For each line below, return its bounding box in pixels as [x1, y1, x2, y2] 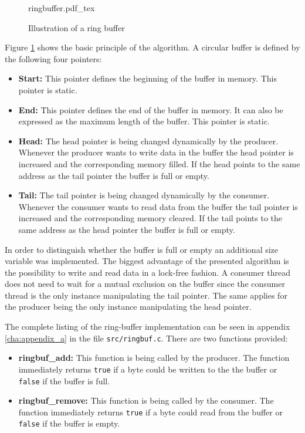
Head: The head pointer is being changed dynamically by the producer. [18, 134, 279, 147]
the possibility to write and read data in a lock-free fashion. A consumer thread [5, 266, 291, 278]
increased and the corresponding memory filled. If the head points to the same [18, 157, 300, 170]
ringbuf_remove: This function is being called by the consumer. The [18, 394, 274, 407]
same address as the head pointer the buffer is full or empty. [18, 223, 235, 235]
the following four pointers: [5, 52, 102, 65]
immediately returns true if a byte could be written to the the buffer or [18, 363, 277, 375]
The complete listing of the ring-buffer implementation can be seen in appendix [5, 320, 290, 333]
